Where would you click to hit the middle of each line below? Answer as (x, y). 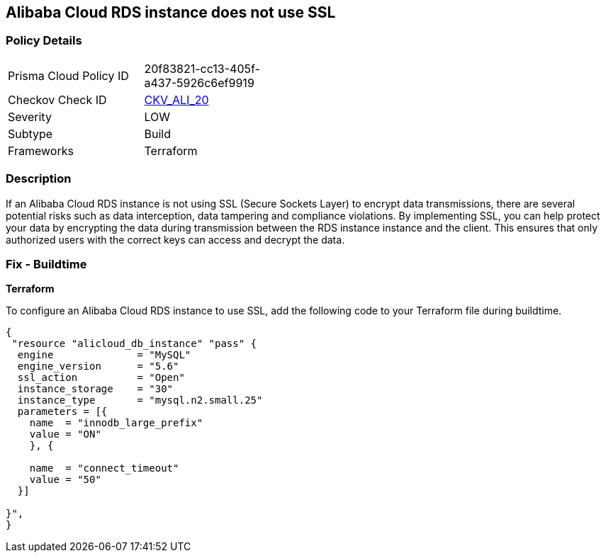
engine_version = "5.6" (98, 366)
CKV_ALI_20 (176, 99)
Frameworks (41, 150)
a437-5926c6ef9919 (199, 82)
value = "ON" (65, 434)
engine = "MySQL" (104, 355)
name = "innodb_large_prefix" (116, 423)
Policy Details (44, 41)
